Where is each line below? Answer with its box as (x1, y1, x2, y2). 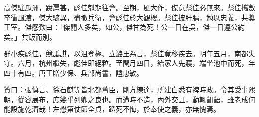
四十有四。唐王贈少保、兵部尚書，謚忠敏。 (4, 67, 143, 78)
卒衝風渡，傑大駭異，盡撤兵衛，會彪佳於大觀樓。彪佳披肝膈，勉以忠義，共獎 (4, 12, 255, 22)
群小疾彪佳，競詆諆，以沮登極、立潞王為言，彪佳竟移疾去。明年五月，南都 (4, 48, 248, 58)
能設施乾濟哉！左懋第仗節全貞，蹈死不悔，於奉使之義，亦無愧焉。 (4, 104, 220, 114)
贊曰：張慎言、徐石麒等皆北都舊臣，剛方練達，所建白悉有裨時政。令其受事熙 (4, 84, 255, 95)
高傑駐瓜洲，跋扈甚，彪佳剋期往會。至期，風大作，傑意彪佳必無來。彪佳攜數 (4, 2, 255, 12)
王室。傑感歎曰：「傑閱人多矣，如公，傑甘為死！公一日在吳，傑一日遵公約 (4, 22, 245, 32)
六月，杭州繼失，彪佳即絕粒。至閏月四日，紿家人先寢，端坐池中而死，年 (17, 58, 255, 68)
